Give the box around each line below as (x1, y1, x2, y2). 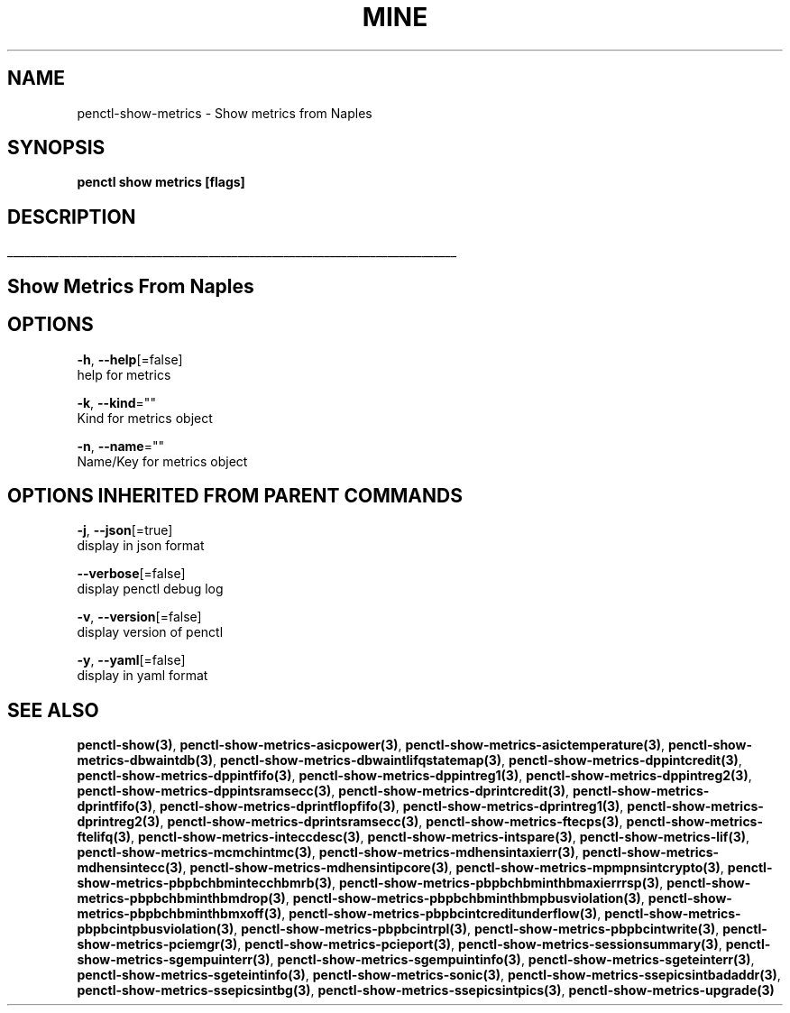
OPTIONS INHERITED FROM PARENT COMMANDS (7, 483, 463, 507)
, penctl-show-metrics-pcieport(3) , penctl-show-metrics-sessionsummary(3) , (237, 936, 722, 953)
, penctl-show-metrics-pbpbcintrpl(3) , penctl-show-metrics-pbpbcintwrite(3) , (234, 921, 720, 937)
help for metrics (77, 366, 171, 382)
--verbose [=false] (77, 566, 186, 582)
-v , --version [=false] (77, 609, 202, 625)
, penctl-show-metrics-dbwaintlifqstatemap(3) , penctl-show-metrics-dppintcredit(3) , (213, 752, 742, 769)
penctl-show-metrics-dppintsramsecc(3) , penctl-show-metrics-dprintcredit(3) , (77, 783, 570, 799)
